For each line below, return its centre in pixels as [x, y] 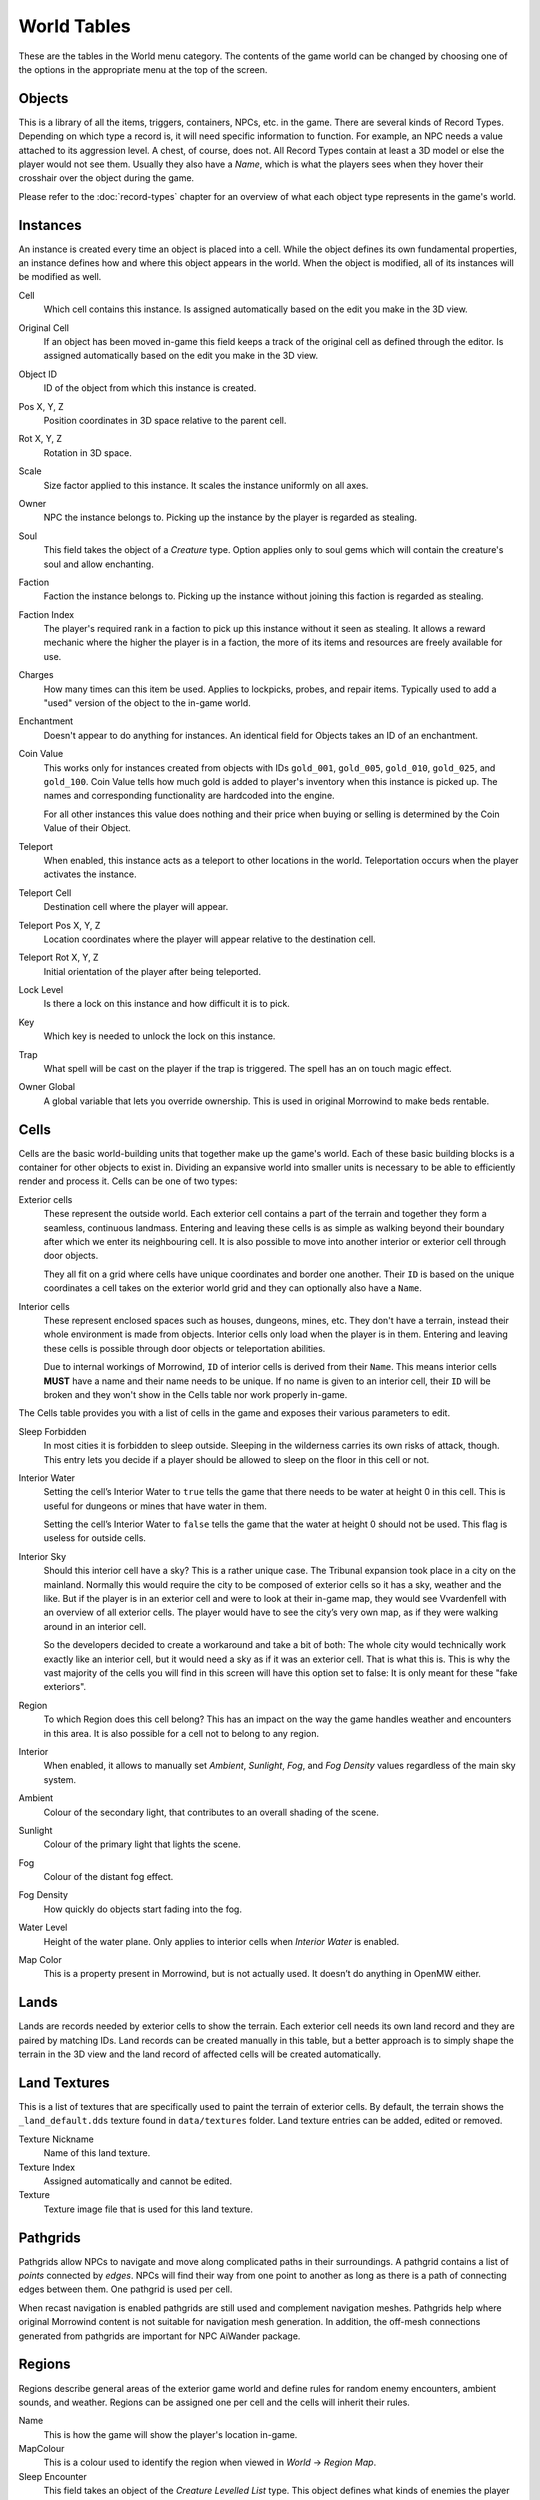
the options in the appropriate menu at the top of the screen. [143, 69]
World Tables [75, 26]
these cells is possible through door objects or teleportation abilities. [184, 1348]
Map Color [40, 1960]
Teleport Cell [45, 892]
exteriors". [65, 1687]
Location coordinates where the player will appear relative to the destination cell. [209, 939]
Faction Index [46, 614]
